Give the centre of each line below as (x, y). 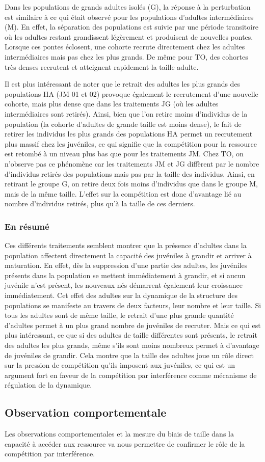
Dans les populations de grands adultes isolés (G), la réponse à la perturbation (128, 7)
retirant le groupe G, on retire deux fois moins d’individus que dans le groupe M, (131, 184)
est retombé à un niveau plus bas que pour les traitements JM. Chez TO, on (124, 154)
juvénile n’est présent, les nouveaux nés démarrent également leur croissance (124, 285)
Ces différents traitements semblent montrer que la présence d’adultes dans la (126, 245)
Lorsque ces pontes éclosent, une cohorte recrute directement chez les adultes (125, 47)
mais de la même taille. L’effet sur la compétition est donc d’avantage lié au (123, 193)
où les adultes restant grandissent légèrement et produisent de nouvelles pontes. (129, 36)
